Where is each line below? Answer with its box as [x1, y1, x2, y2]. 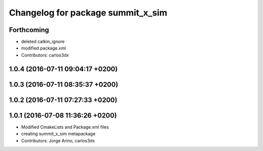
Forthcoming [9, 26, 49, 34]
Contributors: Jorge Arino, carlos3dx [21, 137, 95, 143]
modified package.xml [21, 45, 66, 51]
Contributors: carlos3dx [21, 52, 69, 58]
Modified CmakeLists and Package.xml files [21, 124, 109, 130]
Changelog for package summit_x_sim [9, 7, 168, 18]
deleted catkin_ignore [21, 39, 65, 45]
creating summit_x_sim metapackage [21, 131, 96, 137]
